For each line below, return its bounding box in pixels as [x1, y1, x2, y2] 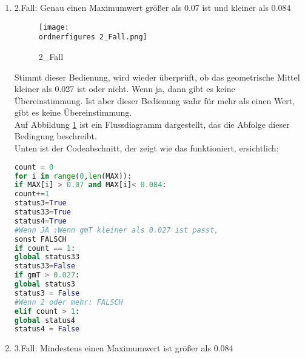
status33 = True [14, 208, 71, 217]
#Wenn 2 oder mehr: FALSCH [14, 297, 123, 307]
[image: [38, 22, 69, 31]
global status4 [14, 316, 76, 325]
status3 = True [14, 199, 67, 208]
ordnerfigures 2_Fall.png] [38, 33, 147, 42]
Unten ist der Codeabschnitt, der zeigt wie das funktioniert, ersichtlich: [14, 142, 279, 154]
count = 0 [14, 162, 54, 171]
